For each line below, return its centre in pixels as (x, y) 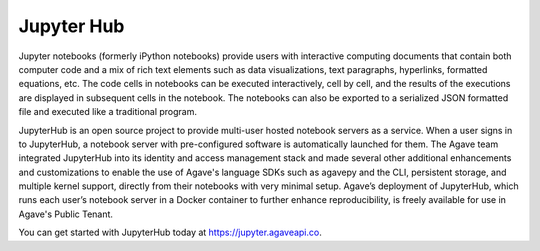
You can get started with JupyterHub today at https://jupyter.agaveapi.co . (170, 232)
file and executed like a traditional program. (108, 112)
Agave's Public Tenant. (66, 214)
